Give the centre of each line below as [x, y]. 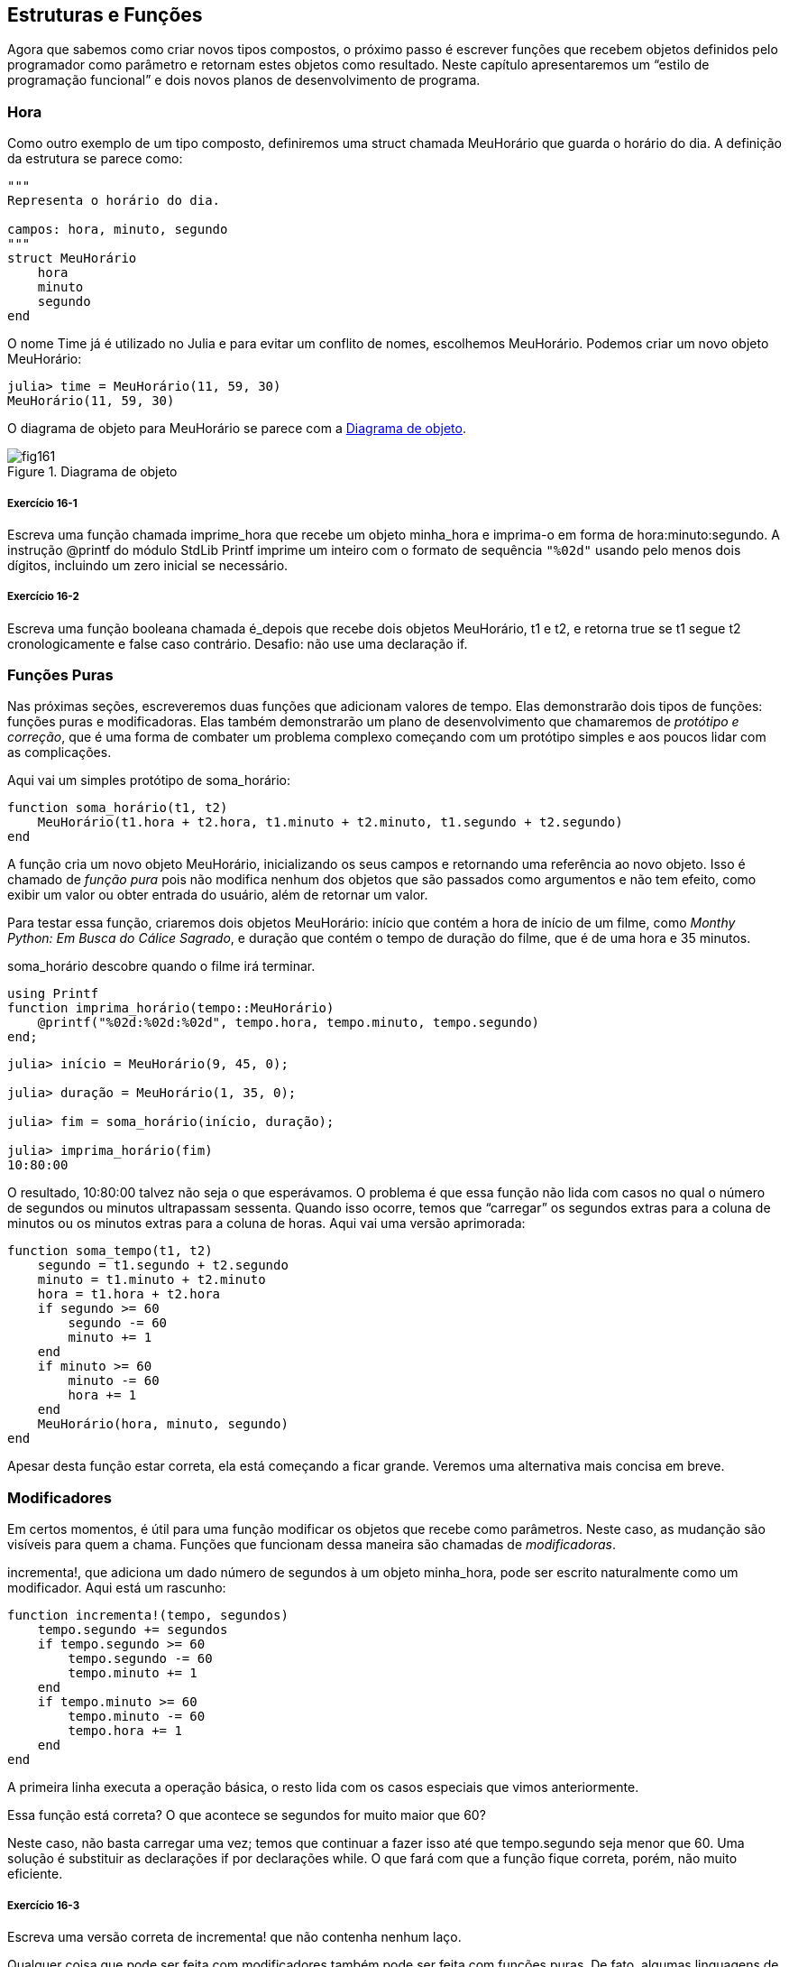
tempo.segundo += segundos [133, 1630]
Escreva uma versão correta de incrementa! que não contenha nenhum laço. [234, 1937]
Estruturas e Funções [105, 15]
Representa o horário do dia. [114, 201]
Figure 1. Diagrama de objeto [92, 472]
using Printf [53, 994]
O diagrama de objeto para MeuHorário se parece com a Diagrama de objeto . [237, 429]
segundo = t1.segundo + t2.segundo [163, 1265]
